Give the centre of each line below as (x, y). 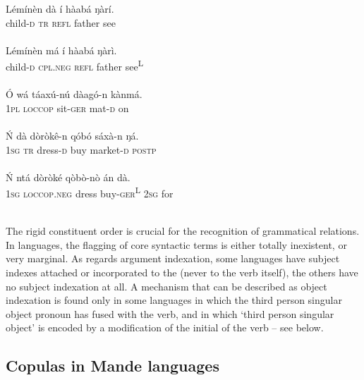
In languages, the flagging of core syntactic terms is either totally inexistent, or (176, 244)
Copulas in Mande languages (113, 366)
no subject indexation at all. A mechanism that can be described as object (166, 286)
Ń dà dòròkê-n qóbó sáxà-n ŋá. (72, 135)
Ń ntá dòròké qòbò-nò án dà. (68, 177)
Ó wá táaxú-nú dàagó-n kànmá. (74, 94)
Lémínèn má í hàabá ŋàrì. (61, 50)
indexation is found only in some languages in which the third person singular (174, 300)
